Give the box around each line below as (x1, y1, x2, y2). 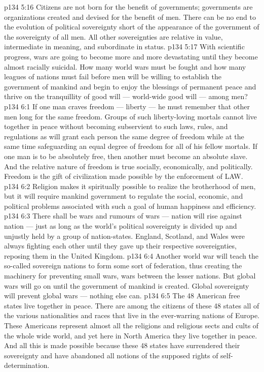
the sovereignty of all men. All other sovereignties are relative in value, (4, 31, 223, 42)
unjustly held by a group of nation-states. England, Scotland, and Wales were (4, 230, 245, 241)
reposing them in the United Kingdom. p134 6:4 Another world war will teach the (4, 250, 258, 261)
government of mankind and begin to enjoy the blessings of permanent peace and (4, 81, 256, 91)
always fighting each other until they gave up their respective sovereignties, (4, 240, 237, 251)
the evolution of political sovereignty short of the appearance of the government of (4, 21, 259, 32)
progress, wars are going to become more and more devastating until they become (4, 51, 258, 61)
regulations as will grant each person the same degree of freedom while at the (4, 131, 244, 141)
